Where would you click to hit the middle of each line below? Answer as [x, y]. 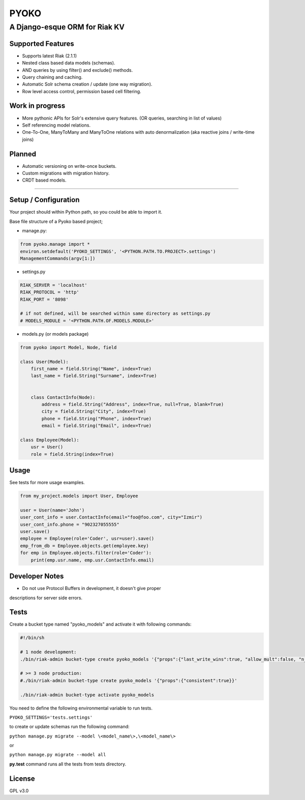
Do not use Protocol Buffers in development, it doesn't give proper [91, 588]
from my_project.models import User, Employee [79, 496]
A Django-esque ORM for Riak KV [67, 27]
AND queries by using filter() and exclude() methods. [78, 70]
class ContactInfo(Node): [63, 397]
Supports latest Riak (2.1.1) [50, 55]
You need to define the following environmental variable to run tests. [81, 708]
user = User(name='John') [52, 510]
